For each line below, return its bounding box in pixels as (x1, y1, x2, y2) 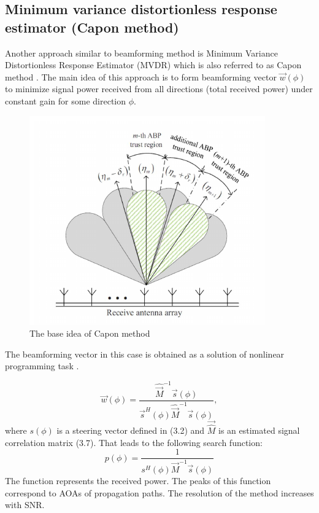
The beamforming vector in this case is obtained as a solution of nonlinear (5, 347, 285, 360)
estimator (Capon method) (5, 17, 179, 36)
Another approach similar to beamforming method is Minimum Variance (5, 46, 278, 59)
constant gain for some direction (5, 94, 126, 107)
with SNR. (5, 498, 45, 511)
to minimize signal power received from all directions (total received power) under (5, 82, 313, 95)
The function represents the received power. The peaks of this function (5, 474, 271, 487)
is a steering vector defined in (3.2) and (56, 424, 205, 437)
